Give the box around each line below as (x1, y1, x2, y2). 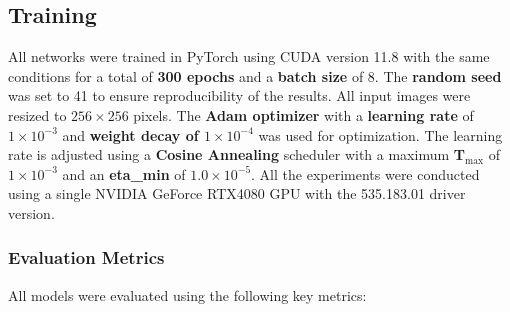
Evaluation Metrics (8, 245, 165, 270)
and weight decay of (62, 124, 199, 145)
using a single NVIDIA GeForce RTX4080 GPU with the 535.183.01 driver (8, 183, 466, 204)
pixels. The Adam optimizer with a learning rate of (133, 104, 474, 125)
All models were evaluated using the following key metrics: (8, 284, 367, 305)
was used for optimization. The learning (258, 124, 503, 145)
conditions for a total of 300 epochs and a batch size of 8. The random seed (8, 65, 502, 86)
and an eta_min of (62, 163, 186, 184)
